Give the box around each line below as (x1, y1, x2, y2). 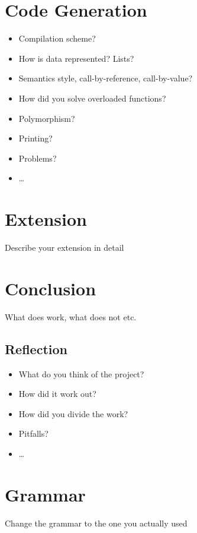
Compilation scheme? (18, 32, 96, 45)
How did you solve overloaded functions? (18, 92, 166, 104)
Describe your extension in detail (5, 241, 124, 253)
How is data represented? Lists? (18, 52, 134, 64)
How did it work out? (18, 387, 96, 400)
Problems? (18, 152, 57, 164)
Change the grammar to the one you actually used (5, 516, 188, 529)
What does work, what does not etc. (5, 310, 137, 323)
